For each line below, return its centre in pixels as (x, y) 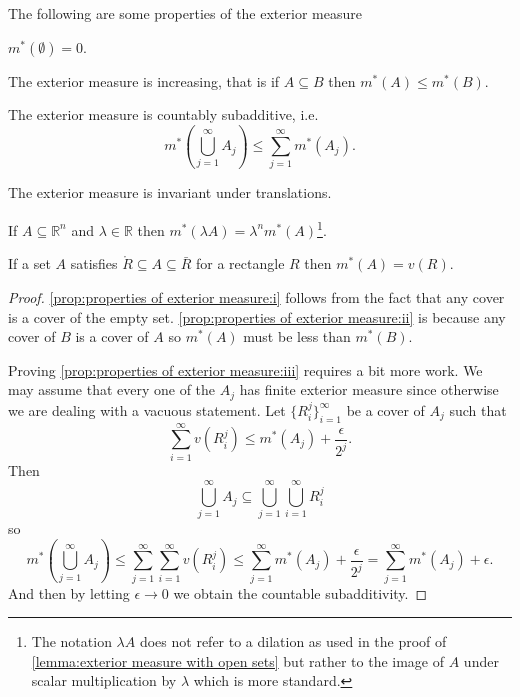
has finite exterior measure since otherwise (369, 389)
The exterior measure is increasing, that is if (144, 80)
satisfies (94, 263)
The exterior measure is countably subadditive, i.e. (163, 114)
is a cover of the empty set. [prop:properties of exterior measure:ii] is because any (257, 316)
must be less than (297, 336)
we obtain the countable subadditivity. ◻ (300, 592)
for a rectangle (240, 263)
